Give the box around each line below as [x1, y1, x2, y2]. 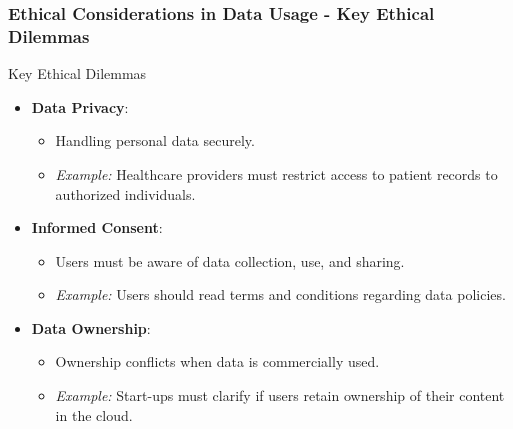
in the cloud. [55, 404, 133, 425]
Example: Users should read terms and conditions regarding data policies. [55, 284, 506, 305]
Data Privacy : [31, 96, 129, 117]
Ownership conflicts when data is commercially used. [55, 351, 380, 372]
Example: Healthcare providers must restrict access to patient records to [55, 163, 498, 184]
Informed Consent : [31, 217, 163, 238]
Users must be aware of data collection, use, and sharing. [55, 250, 405, 271]
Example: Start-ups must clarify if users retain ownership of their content [55, 385, 505, 406]
